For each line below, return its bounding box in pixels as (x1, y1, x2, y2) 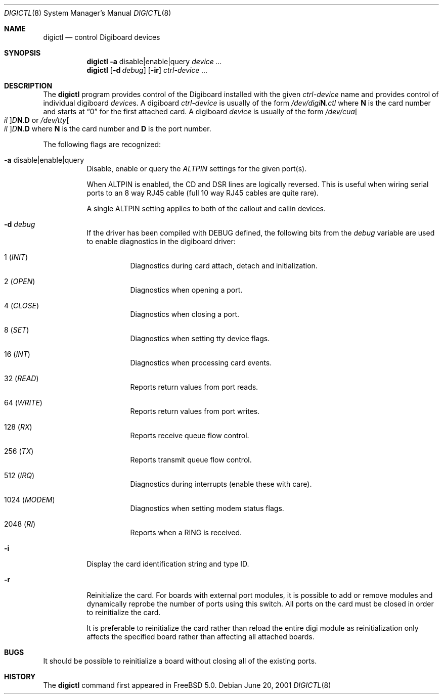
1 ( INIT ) (4, 253, 28, 261)
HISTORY (4, 672, 36, 681)
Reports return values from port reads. (130, 383, 258, 391)
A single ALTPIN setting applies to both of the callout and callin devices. (86, 204, 326, 213)
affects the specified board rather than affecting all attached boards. (86, 632, 315, 641)
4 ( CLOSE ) (4, 301, 39, 310)
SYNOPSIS (4, 49, 41, 57)
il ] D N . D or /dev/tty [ (4, 116, 69, 124)
